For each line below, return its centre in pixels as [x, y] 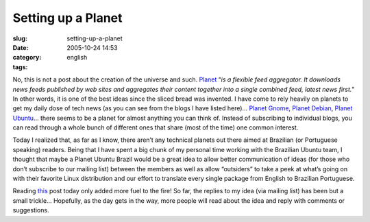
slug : [20, 38]
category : [27, 58]
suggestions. [31, 210]
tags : [20, 67]
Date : [21, 47]
